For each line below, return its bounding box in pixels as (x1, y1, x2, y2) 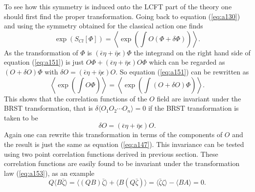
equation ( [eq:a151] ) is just (4, 57, 84, 67)
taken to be (4, 112, 38, 122)
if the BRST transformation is (148, 103, 239, 113)
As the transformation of (4, 47, 78, 57)
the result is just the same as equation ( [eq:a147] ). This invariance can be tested (4, 139, 244, 149)
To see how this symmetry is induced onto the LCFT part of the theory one (4, 1, 232, 11)
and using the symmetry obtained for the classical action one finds (4, 21, 203, 31)
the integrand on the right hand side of (134, 47, 251, 57)
